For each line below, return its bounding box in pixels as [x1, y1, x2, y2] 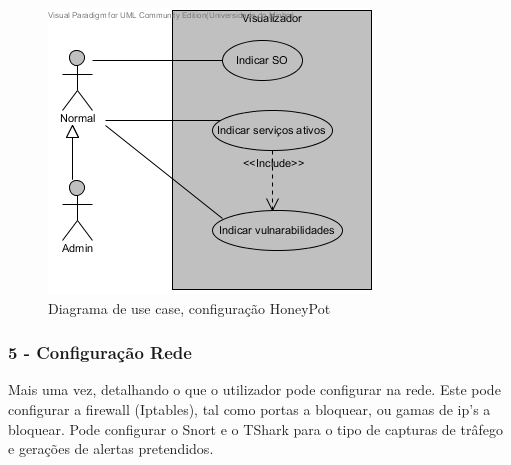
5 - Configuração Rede [8, 340, 192, 365]
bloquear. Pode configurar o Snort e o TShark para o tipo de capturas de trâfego [8, 418, 503, 439]
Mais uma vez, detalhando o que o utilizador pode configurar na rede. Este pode [8, 379, 501, 400]
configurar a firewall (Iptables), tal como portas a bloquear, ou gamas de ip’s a [8, 399, 491, 419]
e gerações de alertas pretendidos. [8, 438, 214, 459]
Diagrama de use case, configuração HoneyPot [48, 297, 331, 318]
